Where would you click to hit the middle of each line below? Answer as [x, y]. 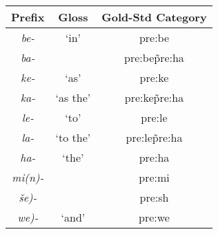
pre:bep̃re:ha [154, 57]
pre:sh [154, 197]
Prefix [28, 17]
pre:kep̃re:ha [154, 97]
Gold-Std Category [154, 17]
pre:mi [154, 177]
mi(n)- [28, 177]
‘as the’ [73, 97]
